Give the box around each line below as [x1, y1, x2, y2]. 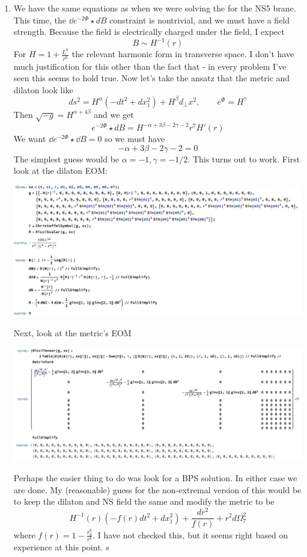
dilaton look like [13, 83, 73, 96]
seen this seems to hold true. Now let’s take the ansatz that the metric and [13, 72, 290, 84]
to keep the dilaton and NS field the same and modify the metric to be [13, 495, 275, 508]
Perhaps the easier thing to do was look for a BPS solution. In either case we [13, 472, 297, 484]
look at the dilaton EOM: [13, 164, 108, 177]
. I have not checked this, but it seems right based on [93, 528, 288, 541]
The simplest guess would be [13, 152, 120, 165]
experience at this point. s [13, 541, 109, 553]
